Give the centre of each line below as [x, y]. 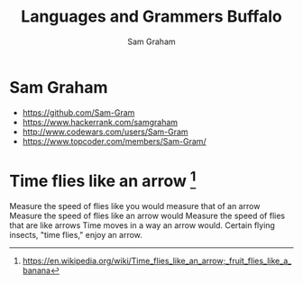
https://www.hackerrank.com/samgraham [100, 122]
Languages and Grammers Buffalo [151, 17]
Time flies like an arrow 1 [103, 179]
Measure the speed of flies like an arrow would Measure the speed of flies [147, 215]
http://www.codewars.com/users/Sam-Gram [105, 132]
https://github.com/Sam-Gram [78, 112]
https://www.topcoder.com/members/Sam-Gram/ [114, 141]
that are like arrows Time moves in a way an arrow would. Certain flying [142, 225]
